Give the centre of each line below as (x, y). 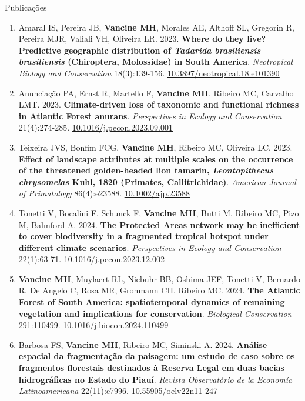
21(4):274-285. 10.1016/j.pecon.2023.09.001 (95, 127)
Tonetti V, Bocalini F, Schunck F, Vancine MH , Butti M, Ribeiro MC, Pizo (159, 213)
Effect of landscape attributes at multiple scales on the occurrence (156, 158)
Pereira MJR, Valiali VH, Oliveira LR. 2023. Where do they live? (142, 39)
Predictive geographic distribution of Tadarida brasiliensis (140, 50)
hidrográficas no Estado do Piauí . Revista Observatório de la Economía (155, 379)
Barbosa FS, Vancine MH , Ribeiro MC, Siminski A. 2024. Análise (143, 344)
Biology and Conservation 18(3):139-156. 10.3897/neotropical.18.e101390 (149, 73)
